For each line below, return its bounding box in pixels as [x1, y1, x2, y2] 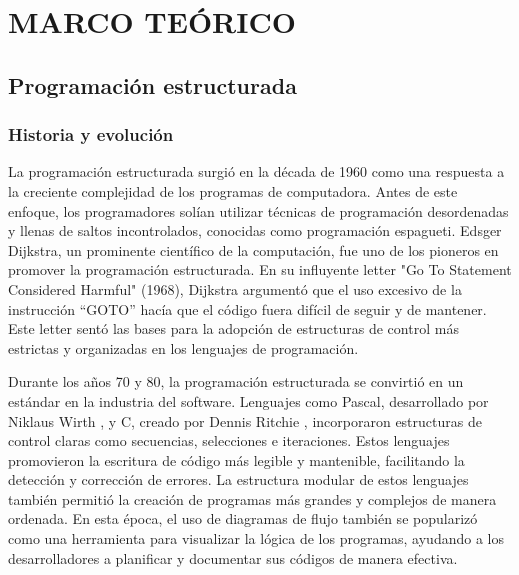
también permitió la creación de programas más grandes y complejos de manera [8, 488, 497, 509]
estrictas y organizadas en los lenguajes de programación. [8, 337, 359, 358]
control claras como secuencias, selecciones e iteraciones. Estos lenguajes [8, 430, 450, 451]
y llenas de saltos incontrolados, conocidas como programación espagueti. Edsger [8, 220, 502, 241]
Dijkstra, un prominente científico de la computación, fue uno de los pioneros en [8, 239, 499, 260]
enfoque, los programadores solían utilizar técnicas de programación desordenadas [8, 200, 509, 221]
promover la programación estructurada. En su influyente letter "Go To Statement [8, 259, 512, 280]
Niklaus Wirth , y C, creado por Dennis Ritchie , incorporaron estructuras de [8, 410, 482, 431]
